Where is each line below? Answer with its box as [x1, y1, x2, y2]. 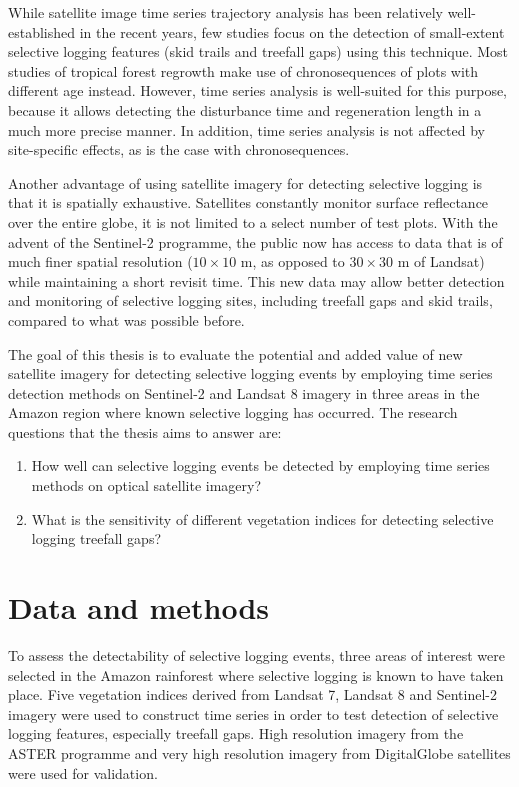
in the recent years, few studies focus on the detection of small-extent [79, 21, 505, 42]
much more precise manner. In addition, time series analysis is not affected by [8, 119, 485, 140]
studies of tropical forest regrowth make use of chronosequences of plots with [8, 60, 479, 81]
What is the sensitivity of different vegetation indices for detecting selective [31, 508, 494, 529]
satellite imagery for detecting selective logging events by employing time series [8, 363, 493, 384]
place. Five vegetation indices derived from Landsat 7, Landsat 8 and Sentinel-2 [8, 684, 497, 705]
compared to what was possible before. [8, 309, 245, 330]
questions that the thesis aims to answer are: [8, 421, 282, 442]
